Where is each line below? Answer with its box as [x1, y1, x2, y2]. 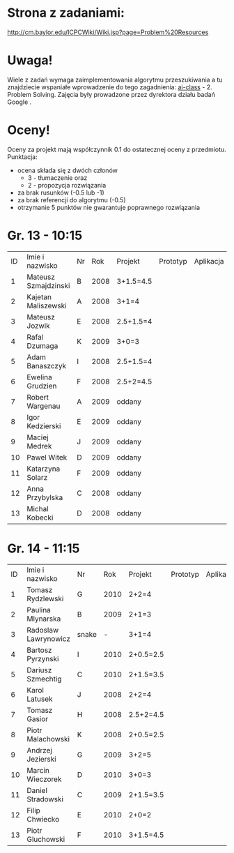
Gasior [26, 714, 49, 723]
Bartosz [26, 645, 52, 655]
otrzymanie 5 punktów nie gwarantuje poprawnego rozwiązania [17, 203, 201, 211]
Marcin [26, 765, 50, 775]
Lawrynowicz [26, 633, 71, 643]
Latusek [26, 694, 54, 704]
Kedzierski [26, 421, 61, 430]
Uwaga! [7, 52, 53, 68]
